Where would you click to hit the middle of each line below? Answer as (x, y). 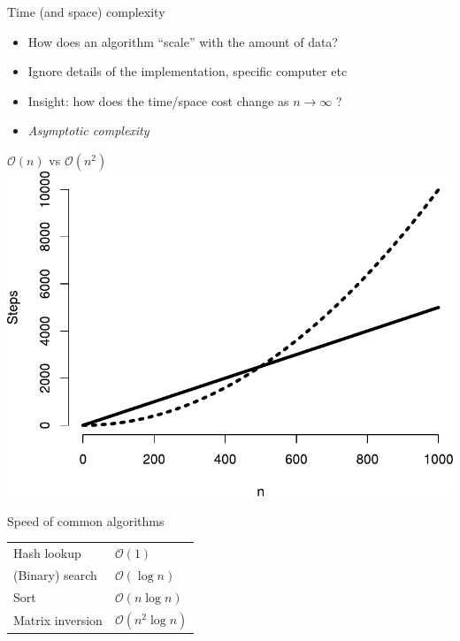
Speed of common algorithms (86, 520)
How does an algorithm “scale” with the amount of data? (183, 41)
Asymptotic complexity (88, 130)
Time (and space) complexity (86, 11)
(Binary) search (55, 574)
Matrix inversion (58, 619)
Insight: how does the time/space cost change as (158, 100)
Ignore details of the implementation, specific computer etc (188, 71)
